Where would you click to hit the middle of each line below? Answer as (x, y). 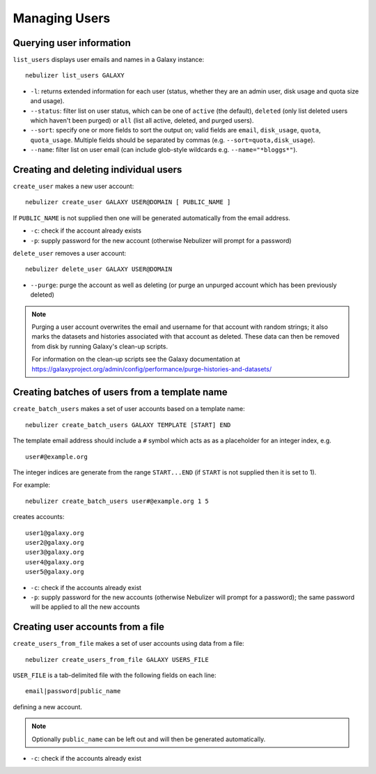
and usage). (47, 101)
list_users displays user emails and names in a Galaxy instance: (109, 60)
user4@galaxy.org (55, 562)
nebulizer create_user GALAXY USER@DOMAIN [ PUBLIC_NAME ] (128, 202)
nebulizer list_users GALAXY (75, 76)
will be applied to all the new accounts (85, 607)
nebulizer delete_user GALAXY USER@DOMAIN (99, 269)
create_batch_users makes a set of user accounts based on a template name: (129, 409)
